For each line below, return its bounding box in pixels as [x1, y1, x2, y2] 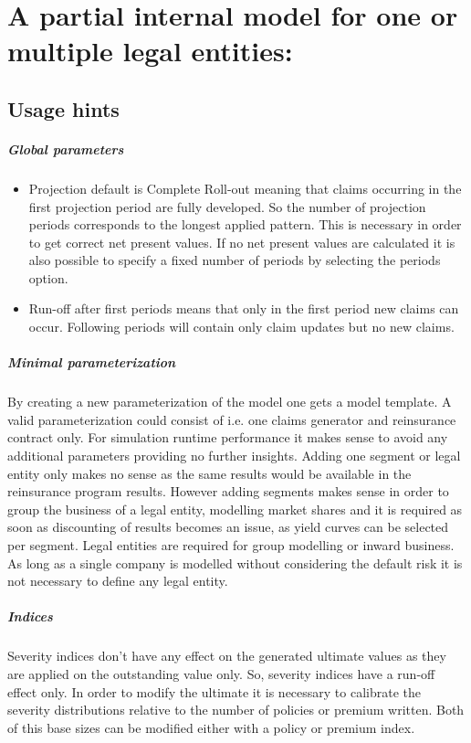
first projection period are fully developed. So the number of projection [28, 196, 426, 216]
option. [28, 268, 68, 287]
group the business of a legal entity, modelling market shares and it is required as [7, 499, 463, 518]
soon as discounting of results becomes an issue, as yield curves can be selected [7, 517, 449, 536]
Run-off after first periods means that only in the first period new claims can [28, 299, 459, 318]
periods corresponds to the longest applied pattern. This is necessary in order [28, 215, 462, 234]
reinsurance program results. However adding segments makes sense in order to [7, 482, 449, 501]
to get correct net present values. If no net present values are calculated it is [28, 232, 455, 251]
